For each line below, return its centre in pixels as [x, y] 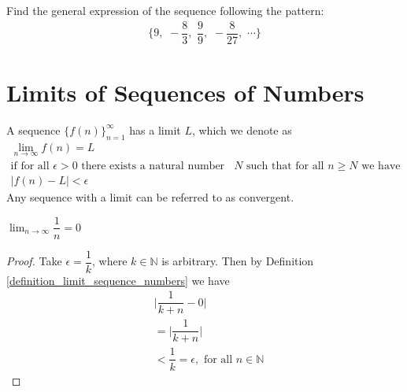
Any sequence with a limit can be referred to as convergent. [150, 196]
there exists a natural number [153, 166]
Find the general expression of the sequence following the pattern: [165, 10]
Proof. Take [34, 261]
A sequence [33, 129]
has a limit [155, 129]
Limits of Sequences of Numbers [185, 92]
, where [110, 261]
